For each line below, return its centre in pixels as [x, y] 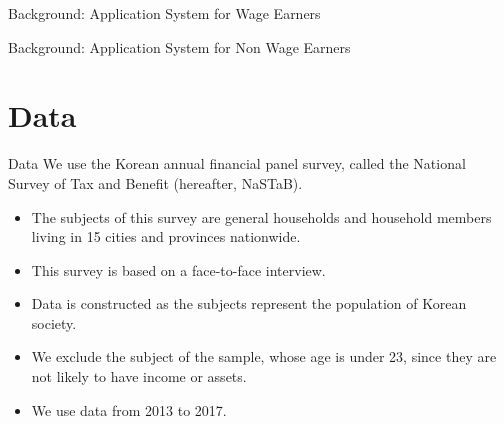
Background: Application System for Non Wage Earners [179, 46]
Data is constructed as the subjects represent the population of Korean [249, 303]
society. [54, 322]
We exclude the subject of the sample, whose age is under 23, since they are [264, 356]
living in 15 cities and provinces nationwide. [166, 236]
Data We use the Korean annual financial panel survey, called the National [237, 163]
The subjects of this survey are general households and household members [261, 216]
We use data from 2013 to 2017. [129, 409]
